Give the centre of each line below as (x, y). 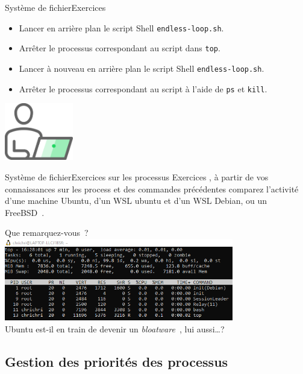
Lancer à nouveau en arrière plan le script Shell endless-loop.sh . (142, 68)
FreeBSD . (25, 212)
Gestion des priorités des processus (117, 361)
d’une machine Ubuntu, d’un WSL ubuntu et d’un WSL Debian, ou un (136, 201)
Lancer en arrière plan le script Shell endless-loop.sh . (121, 27)
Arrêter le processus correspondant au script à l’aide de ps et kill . (143, 88)
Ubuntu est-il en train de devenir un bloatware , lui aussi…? (115, 328)
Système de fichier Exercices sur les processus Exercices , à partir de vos (137, 176)
